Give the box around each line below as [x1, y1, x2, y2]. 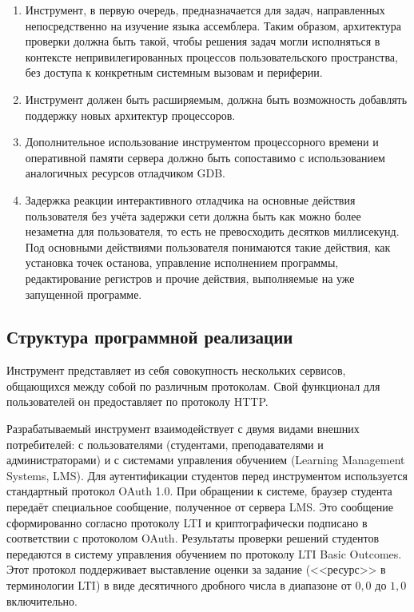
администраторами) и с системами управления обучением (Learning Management [6, 451, 405, 468]
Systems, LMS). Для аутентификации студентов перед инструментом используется [6, 467, 408, 483]
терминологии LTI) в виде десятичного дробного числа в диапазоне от [6, 577, 352, 594]
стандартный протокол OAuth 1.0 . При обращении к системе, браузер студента [6, 483, 392, 499]
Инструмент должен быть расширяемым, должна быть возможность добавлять [25, 90, 408, 107]
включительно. [6, 592, 78, 609]
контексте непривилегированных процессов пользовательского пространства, [25, 48, 398, 65]
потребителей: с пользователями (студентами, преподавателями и [6, 435, 324, 452]
